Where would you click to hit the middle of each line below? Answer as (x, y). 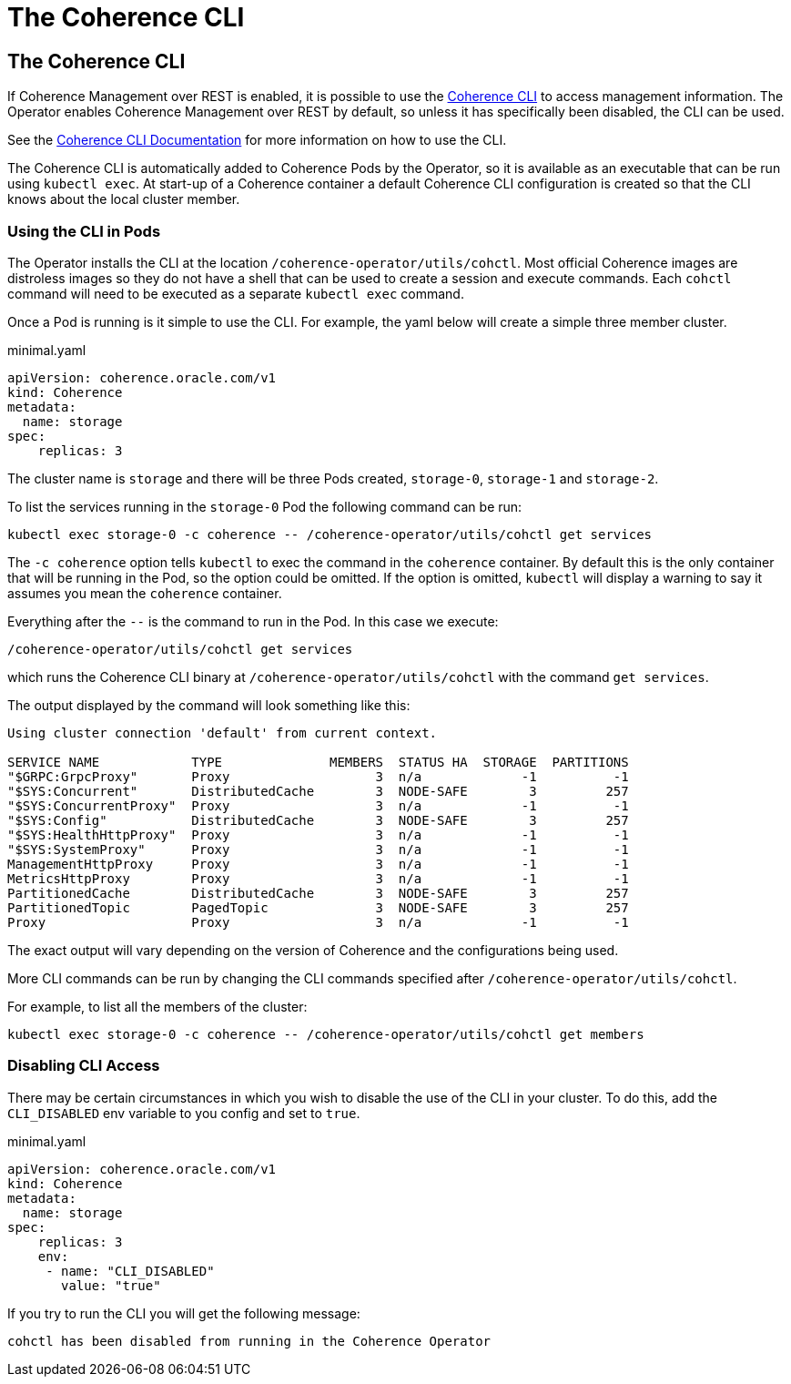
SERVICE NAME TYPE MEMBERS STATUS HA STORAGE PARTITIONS (318, 762)
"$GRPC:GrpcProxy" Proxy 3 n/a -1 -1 (318, 776)
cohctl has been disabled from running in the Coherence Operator (249, 1341)
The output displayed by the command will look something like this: (209, 705)
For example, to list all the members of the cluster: (157, 1006)
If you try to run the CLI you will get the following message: (184, 1313)
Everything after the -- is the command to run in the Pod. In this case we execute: (253, 621)
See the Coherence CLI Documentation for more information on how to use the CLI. (257, 140)
